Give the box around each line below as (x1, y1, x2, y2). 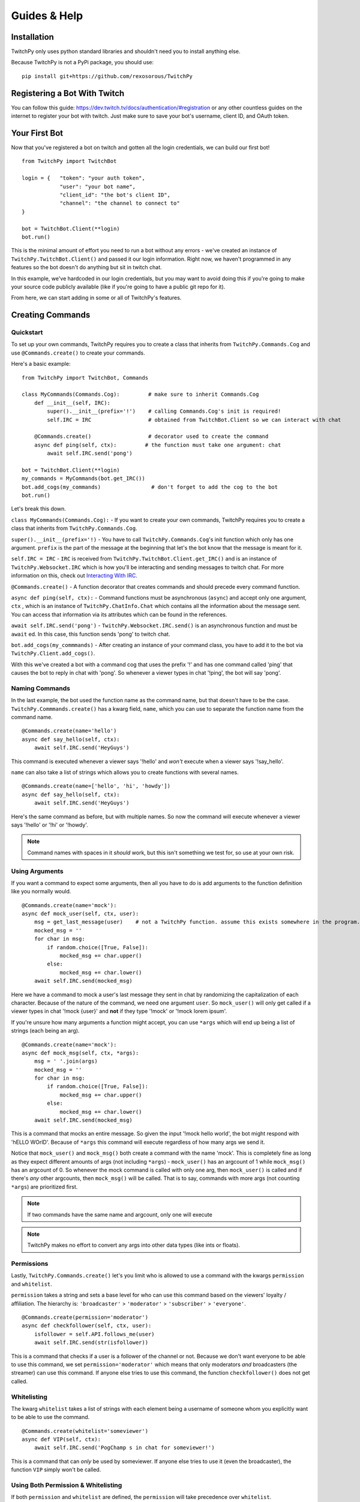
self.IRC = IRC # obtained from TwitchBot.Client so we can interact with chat (47, 416, 341, 423)
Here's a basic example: (11, 360, 71, 368)
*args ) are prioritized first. (11, 1183, 78, 1190)
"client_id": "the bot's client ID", (59, 192, 171, 198)
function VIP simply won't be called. (11, 1466, 101, 1473)
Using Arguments (11, 867, 64, 875)
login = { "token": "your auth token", (22, 175, 145, 181)
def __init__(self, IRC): (34, 400, 111, 406)
